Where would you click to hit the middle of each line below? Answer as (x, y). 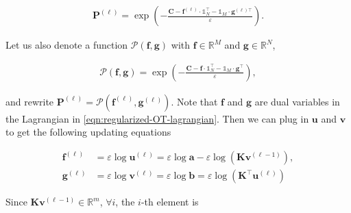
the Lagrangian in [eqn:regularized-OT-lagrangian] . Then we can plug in (157, 118)
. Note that (194, 101)
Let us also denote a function (67, 45)
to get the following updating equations (88, 132)
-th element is (170, 202)
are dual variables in (297, 101)
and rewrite (30, 101)
